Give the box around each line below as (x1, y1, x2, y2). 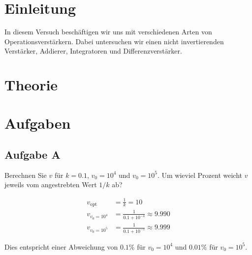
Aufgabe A (4, 147, 61, 162)
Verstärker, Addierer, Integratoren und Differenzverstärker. (4, 46, 182, 56)
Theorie (4, 75, 58, 95)
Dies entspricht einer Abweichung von (4, 241, 118, 252)
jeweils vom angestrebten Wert (4, 179, 97, 190)
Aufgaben (4, 113, 71, 133)
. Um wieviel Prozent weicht (157, 170, 242, 180)
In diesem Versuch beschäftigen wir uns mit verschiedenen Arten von (4, 27, 212, 37)
